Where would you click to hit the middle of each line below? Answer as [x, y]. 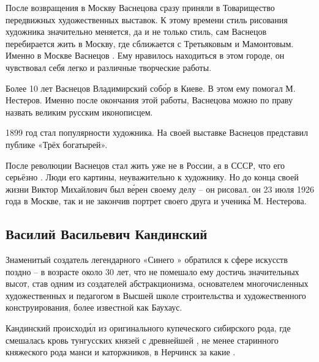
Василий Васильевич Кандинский [107, 234]
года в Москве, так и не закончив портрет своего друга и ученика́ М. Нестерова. [156, 201]
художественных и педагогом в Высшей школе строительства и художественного [156, 295]
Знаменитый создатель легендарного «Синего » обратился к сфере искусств [147, 260]
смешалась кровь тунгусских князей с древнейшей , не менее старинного [142, 340]
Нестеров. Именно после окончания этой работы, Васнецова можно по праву [149, 100]
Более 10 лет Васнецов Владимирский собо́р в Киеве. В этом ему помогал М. [151, 88]
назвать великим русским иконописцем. [79, 112]
